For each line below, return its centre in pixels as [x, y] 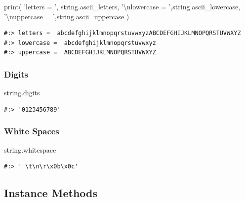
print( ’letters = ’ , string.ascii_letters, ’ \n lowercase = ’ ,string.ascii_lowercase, [122, 6]
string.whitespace [30, 149]
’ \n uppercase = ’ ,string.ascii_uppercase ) [67, 16]
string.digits [22, 93]
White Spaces [32, 131]
